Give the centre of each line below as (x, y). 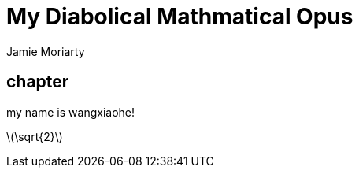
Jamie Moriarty (46, 51)
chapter (38, 82)
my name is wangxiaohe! (71, 112)
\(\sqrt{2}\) (35, 136)
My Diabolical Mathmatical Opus (180, 17)
